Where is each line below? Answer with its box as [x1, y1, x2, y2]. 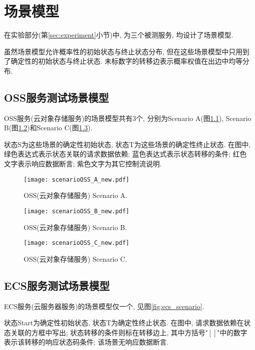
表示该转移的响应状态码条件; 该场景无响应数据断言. [4, 337, 169, 347]
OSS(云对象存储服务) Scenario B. [24, 222, 127, 232]
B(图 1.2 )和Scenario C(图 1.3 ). [4, 122, 93, 133]
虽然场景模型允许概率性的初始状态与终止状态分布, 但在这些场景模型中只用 [4, 46, 243, 56]
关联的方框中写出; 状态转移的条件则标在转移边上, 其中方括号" [10, 327, 208, 337]
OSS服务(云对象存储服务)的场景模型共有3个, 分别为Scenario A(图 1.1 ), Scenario [4, 113, 252, 123]
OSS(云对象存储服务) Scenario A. [24, 190, 127, 200]
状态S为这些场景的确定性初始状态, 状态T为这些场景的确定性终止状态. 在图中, [4, 139, 251, 149]
